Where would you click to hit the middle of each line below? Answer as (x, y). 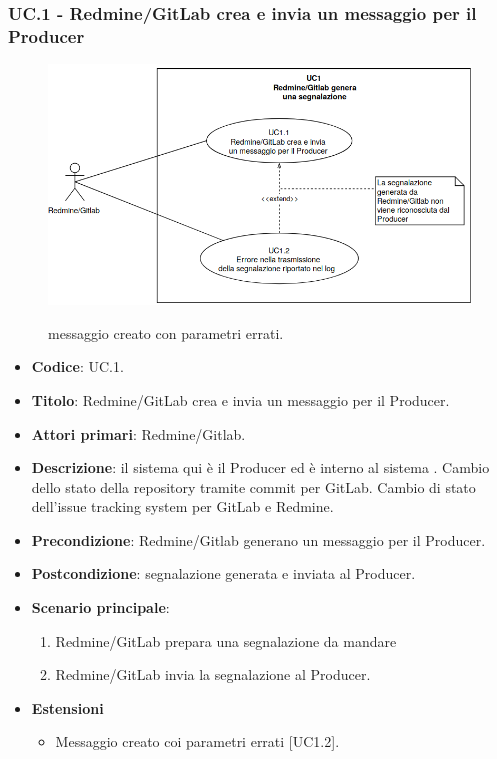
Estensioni (67, 707)
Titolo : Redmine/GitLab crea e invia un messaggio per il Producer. (240, 399)
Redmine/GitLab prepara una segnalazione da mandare (226, 640)
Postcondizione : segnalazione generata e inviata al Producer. (223, 573)
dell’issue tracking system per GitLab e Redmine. (182, 506)
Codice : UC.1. (77, 366)
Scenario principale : (100, 607)
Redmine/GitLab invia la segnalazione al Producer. (213, 674)
